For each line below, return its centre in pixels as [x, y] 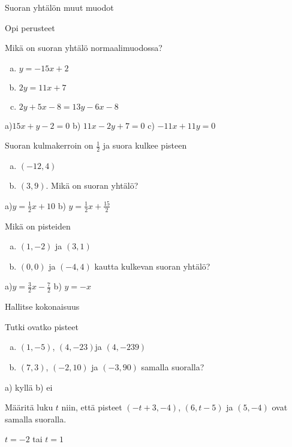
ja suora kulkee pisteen [145, 145]
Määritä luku [29, 407]
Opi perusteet [30, 27]
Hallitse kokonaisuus [42, 306]
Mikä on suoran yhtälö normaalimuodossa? [84, 48]
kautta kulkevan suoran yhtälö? [152, 266]
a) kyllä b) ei [29, 387]
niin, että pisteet [92, 407]
